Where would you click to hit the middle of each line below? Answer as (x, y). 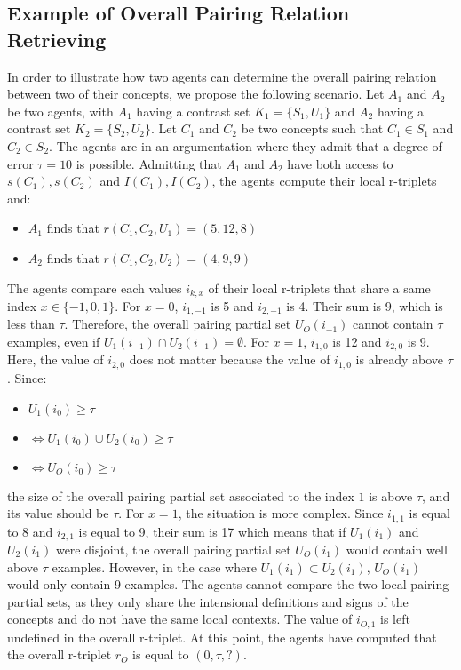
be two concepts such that (312, 128)
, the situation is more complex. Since (281, 513)
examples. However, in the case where (154, 566)
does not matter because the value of (230, 359)
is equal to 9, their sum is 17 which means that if (212, 531)
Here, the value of (56, 359)
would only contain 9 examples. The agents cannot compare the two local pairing (228, 584)
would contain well (397, 550)
